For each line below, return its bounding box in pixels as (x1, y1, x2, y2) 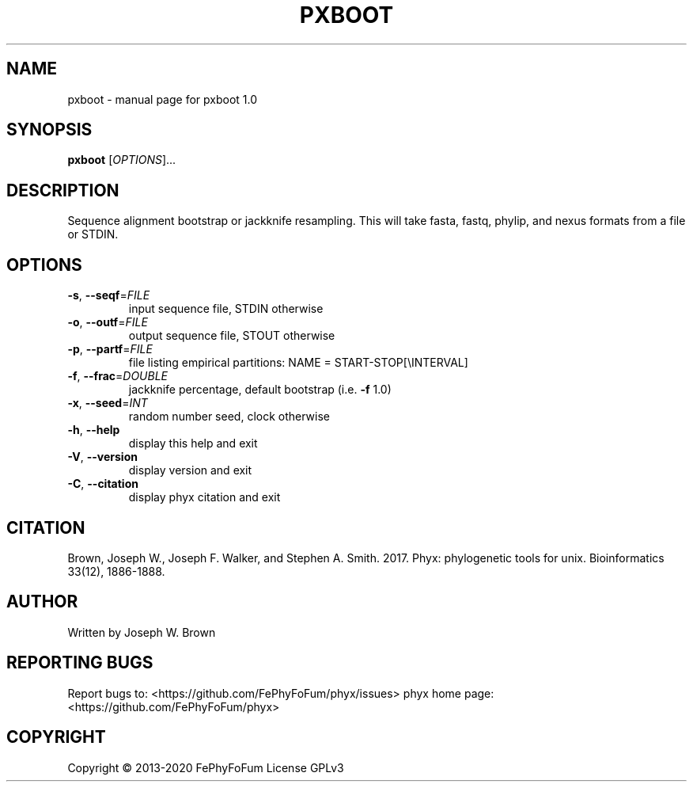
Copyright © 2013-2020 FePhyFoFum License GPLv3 (67, 760, 344, 775)
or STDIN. (67, 227, 119, 242)
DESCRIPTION (6, 180, 119, 200)
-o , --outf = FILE (67, 315, 148, 329)
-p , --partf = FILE (67, 342, 153, 356)
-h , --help (67, 423, 120, 437)
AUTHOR (6, 592, 78, 612)
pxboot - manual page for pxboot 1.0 (67, 92, 258, 106)
